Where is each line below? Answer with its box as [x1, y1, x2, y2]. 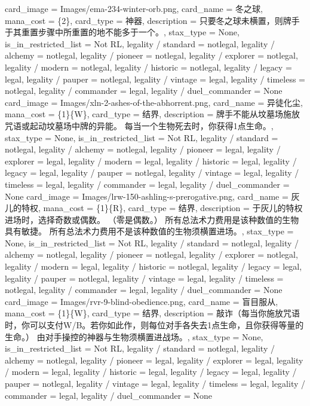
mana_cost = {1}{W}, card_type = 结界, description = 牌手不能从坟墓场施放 [5, 108, 300, 120]
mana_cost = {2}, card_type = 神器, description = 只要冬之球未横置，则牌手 [5, 14, 300, 26]
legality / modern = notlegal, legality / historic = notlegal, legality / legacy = [5, 60, 292, 73]
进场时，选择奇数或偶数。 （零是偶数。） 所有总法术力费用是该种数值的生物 [5, 213, 299, 225]
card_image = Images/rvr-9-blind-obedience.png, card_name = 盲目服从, [5, 295, 278, 307]
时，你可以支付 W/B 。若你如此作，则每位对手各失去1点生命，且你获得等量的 [5, 319, 304, 331]
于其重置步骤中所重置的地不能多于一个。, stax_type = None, [5, 26, 240, 38]
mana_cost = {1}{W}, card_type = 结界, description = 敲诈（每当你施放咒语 [5, 307, 300, 319]
